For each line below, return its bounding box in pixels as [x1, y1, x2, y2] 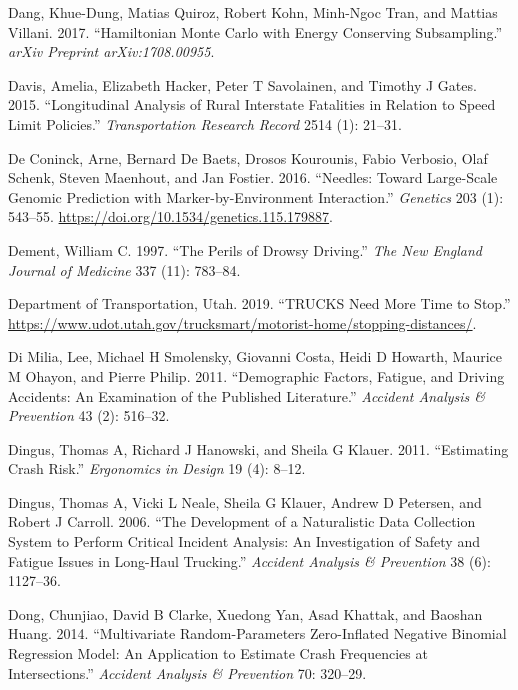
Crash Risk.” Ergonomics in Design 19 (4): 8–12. [8, 458, 306, 479]
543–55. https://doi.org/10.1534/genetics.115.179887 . [8, 206, 333, 227]
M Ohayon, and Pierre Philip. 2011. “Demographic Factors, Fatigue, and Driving [8, 365, 505, 386]
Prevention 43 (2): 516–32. [8, 405, 170, 426]
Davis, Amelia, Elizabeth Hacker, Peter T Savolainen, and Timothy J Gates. [8, 74, 477, 95]
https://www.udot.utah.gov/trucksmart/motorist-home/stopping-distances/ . [8, 312, 477, 333]
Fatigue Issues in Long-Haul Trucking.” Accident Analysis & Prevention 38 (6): [8, 550, 491, 571]
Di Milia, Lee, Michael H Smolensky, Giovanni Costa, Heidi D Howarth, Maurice [8, 346, 503, 367]
